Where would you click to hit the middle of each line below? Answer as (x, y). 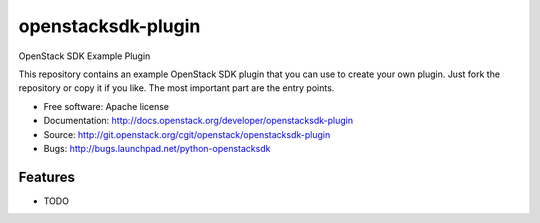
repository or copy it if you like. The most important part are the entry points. (176, 88)
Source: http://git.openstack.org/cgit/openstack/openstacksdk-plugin (187, 134)
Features (46, 176)
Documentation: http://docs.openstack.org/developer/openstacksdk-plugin (198, 121)
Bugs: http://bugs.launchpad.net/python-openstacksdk (157, 148)
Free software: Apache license (106, 106)
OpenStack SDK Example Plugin (84, 56)
